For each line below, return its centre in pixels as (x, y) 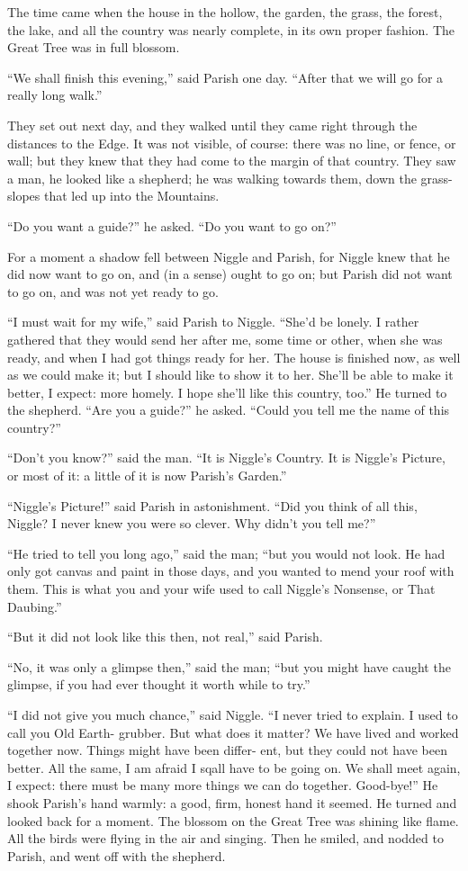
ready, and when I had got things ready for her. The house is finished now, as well (234, 357)
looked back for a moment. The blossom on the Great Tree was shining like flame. (233, 820)
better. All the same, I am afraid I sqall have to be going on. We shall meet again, (234, 767)
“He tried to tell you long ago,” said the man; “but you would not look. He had (226, 553)
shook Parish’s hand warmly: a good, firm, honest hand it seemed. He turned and (232, 802)
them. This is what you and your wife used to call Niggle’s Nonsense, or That (221, 589)
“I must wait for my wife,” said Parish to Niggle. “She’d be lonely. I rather (213, 322)
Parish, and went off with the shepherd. (117, 855)
